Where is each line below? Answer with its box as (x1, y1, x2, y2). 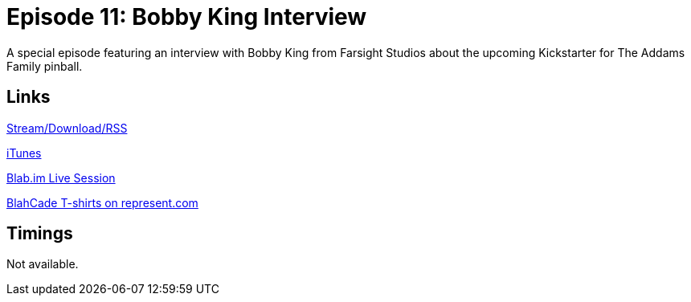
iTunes (6, 145, 42, 160)
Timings (6, 223, 73, 244)
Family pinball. (6, 59, 83, 73)
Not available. (6, 257, 79, 271)
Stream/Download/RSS (6, 120, 128, 135)
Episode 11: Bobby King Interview (6, 3, 367, 31)
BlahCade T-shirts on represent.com (6, 195, 198, 210)
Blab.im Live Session (6, 170, 116, 185)
